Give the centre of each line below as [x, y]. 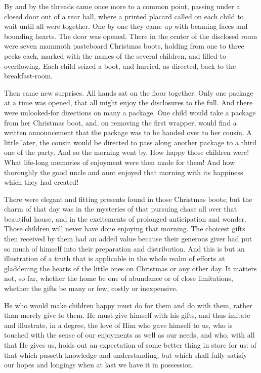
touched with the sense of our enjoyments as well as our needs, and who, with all [129, 335]
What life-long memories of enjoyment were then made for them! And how [120, 162]
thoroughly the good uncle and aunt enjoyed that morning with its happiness [124, 172]
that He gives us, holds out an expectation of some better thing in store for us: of [130, 345]
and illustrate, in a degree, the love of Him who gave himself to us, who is [118, 325]
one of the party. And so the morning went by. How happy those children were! [127, 152]
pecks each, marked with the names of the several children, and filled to [115, 55]
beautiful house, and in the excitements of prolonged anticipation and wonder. [125, 218]
